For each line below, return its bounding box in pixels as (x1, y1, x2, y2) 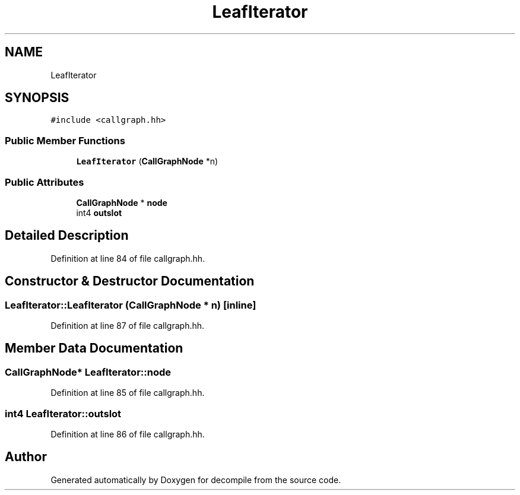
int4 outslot (76, 207, 122, 218)
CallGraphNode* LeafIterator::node (5, 366, 171, 378)
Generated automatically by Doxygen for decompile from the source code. (50, 474, 341, 485)
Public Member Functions (5, 134, 125, 147)
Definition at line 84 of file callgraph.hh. (50, 253, 205, 264)
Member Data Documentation (5, 341, 183, 356)
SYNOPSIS (5, 90, 69, 106)
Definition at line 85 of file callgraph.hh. (50, 388, 205, 398)
